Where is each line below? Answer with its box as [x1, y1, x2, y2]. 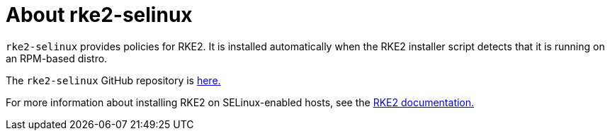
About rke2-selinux [6, 3, 193, 27]
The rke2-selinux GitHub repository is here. [6, 74, 221, 86]
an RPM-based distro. [6, 52, 108, 64]
